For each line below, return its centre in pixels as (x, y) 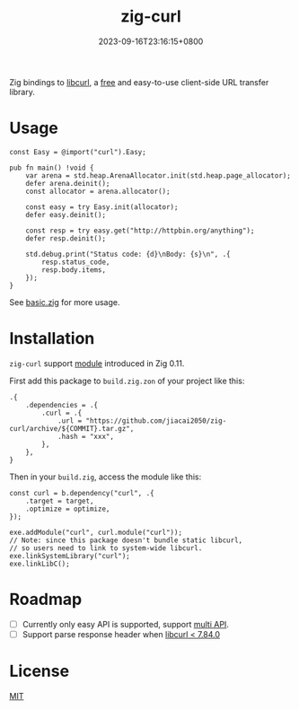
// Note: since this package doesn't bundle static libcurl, (126, 540)
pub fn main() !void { (52, 168)
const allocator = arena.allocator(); (98, 191)
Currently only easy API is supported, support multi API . (125, 624)
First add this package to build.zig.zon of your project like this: (127, 381)
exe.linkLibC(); (40, 564)
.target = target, (60, 501)
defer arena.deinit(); (68, 183)
